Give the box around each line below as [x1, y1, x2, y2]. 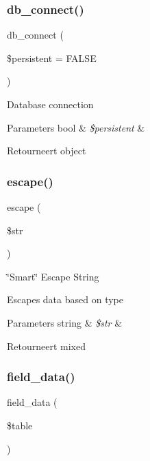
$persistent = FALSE [7, 50, 97, 65]
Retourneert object [7, 143, 86, 158]
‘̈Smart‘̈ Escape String [7, 269, 99, 283]
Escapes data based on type [7, 292, 123, 307]
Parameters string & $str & [7, 315, 123, 329]
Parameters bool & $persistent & [7, 120, 145, 134]
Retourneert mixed [7, 338, 86, 353]
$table [7, 418, 33, 432]
